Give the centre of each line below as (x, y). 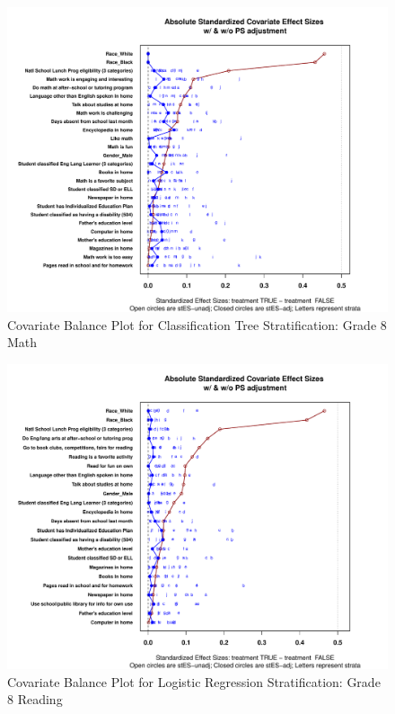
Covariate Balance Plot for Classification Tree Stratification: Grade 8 (197, 324)
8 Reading (35, 699)
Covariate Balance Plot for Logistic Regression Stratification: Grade (194, 681)
